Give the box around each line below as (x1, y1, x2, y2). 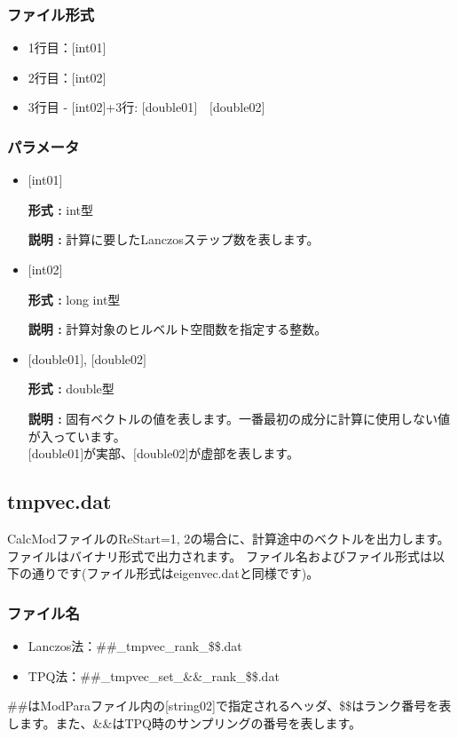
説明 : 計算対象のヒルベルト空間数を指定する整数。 (28, 320, 328, 338)
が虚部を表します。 (188, 444, 299, 463)
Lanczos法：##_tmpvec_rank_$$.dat (28, 636, 242, 655)
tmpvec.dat (7, 488, 112, 515)
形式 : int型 (28, 200, 94, 218)
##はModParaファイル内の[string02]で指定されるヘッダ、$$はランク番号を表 (7, 696, 452, 715)
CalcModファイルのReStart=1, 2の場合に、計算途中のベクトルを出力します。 (7, 528, 450, 547)
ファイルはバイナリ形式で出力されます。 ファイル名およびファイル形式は (7, 546, 432, 565)
